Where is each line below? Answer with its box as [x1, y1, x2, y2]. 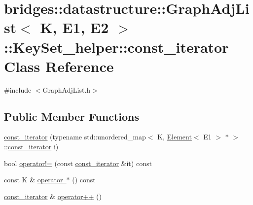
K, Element [157, 132, 192, 142]
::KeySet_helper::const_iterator [4, 36, 229, 57]
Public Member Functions [4, 108, 139, 124]
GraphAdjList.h [42, 84, 91, 95]
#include [4, 84, 32, 95]
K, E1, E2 [40, 17, 109, 37]
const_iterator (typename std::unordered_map [4, 132, 146, 142]
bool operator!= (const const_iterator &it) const [4, 158, 152, 168]
